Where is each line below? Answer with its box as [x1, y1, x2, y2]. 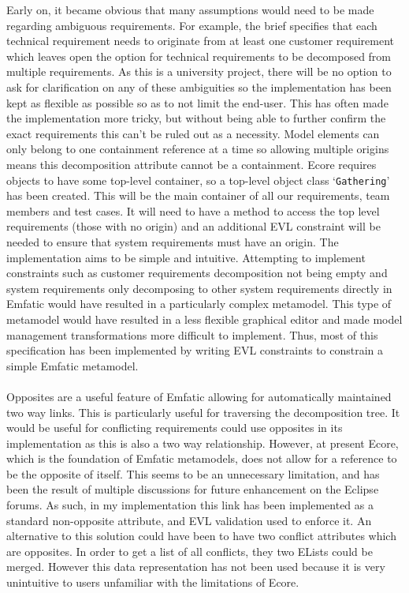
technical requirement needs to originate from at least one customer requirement [6, 32, 395, 49]
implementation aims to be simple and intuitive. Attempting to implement [6, 249, 366, 265]
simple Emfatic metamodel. [6, 357, 139, 373]
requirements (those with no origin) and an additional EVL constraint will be [6, 218, 381, 235]
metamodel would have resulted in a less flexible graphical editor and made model [6, 310, 403, 327]
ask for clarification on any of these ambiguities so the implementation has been [6, 78, 392, 95]
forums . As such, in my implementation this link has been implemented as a [6, 497, 374, 513]
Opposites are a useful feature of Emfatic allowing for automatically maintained [6, 388, 392, 404]
